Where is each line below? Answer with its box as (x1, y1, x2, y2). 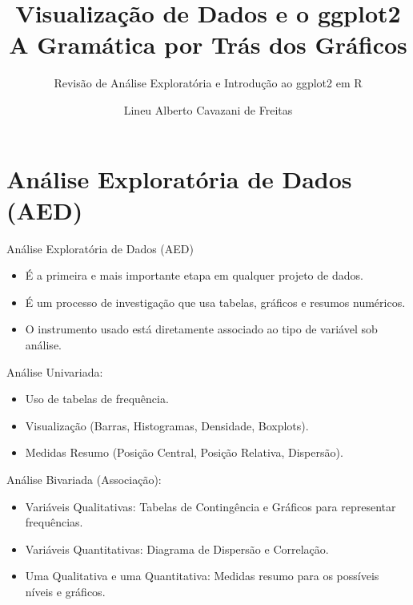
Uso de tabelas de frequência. (25, 390, 169, 407)
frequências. (25, 514, 83, 530)
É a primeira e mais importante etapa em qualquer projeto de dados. (25, 267, 363, 284)
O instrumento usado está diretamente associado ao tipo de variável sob (25, 321, 378, 337)
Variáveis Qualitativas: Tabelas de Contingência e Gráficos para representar (25, 498, 396, 514)
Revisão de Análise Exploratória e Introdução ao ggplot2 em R (54, 75, 363, 91)
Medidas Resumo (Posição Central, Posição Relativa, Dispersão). (25, 444, 343, 461)
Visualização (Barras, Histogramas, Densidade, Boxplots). (25, 417, 309, 434)
